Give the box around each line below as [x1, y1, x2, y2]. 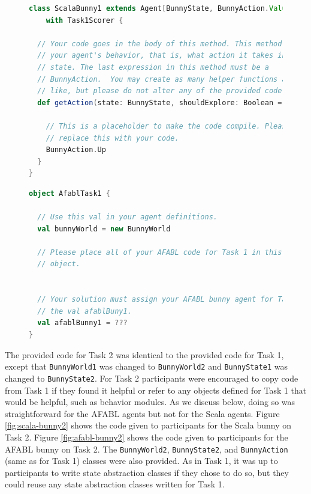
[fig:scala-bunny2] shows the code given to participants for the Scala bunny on [5, 419, 291, 431]
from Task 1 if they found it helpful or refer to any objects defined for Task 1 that [5, 383, 307, 396]
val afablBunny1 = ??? [37, 319, 128, 328]
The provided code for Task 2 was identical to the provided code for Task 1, [5, 348, 284, 361]
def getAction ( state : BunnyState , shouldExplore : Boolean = [37, 98, 282, 107]
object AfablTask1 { [29, 189, 111, 198]
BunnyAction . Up [46, 145, 106, 154]
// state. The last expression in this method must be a [37, 63, 269, 72]
